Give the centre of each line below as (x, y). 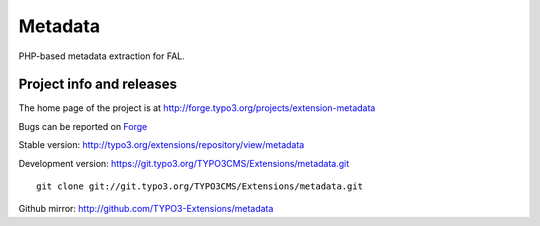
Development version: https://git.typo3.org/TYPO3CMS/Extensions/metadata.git (184, 163)
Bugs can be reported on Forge (83, 126)
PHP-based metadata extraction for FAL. (101, 56)
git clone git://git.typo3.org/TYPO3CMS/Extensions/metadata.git (200, 186)
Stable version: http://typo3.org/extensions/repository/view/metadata (161, 145)
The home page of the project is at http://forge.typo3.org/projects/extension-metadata (197, 108)
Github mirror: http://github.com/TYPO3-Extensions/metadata (146, 209)
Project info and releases (97, 84)
